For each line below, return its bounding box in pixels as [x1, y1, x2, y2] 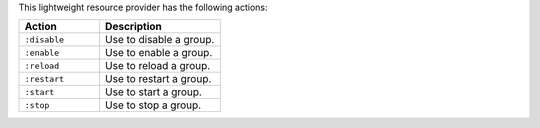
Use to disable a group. [105, 33, 215, 47]
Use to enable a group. [105, 46, 213, 60]
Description [105, 20, 162, 34]
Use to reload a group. [105, 59, 211, 73]
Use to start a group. [105, 85, 202, 99]
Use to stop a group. [105, 98, 202, 112]
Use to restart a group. [105, 72, 212, 86]
